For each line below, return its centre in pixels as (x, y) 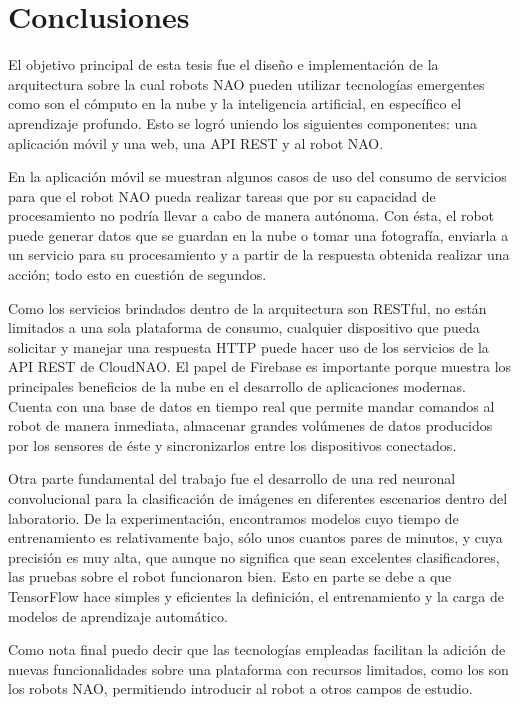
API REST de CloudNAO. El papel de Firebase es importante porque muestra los (260, 366)
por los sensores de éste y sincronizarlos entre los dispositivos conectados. (232, 444)
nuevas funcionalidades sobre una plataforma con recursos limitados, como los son (258, 668)
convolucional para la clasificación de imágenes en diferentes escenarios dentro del (258, 498)
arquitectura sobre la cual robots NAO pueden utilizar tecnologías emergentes (246, 83)
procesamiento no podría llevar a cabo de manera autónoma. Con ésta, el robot (251, 215)
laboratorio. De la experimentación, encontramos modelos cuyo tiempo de (233, 517)
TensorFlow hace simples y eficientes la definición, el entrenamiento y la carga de (256, 595)
